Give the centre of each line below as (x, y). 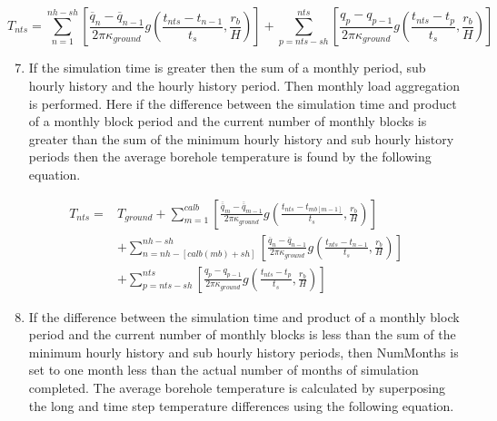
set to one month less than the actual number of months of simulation (224, 370)
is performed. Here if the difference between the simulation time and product (243, 103)
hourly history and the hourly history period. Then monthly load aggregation (244, 85)
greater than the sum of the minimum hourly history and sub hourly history (241, 138)
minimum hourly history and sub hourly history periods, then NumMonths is (244, 352)
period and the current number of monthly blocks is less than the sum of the (242, 334)
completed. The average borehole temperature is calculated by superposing (237, 387)
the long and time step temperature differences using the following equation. (241, 405)
